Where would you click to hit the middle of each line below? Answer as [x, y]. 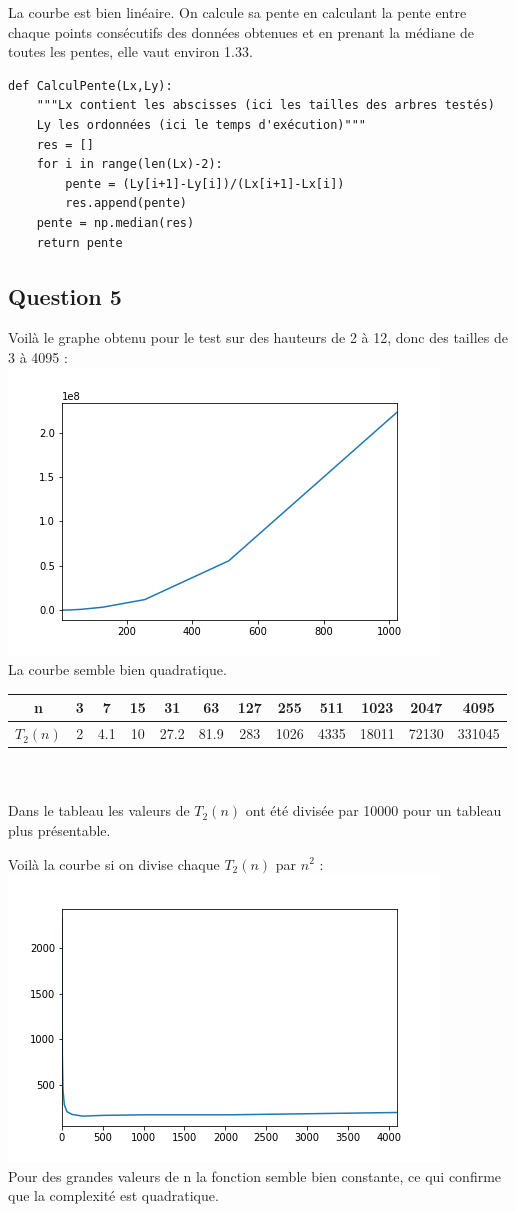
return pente [79, 242]
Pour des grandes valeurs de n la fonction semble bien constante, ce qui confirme [255, 1175]
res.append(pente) [126, 203]
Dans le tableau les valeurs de [99, 810]
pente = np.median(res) [115, 222]
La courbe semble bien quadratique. [117, 669]
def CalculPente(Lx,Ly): [90, 85]
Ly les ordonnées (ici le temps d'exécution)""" [201, 124]
